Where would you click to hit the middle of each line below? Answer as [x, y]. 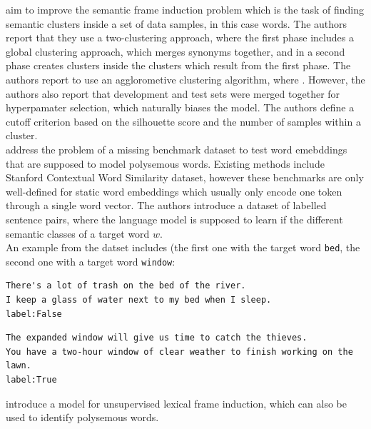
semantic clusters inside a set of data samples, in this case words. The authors [177, 23]
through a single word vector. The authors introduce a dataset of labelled [166, 205]
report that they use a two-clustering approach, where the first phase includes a [180, 37]
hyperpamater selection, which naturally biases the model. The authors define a [180, 107]
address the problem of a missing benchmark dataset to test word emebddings [177, 149]
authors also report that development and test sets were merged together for [173, 93]
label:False [34, 314]
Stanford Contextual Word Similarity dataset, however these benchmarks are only [185, 177]
